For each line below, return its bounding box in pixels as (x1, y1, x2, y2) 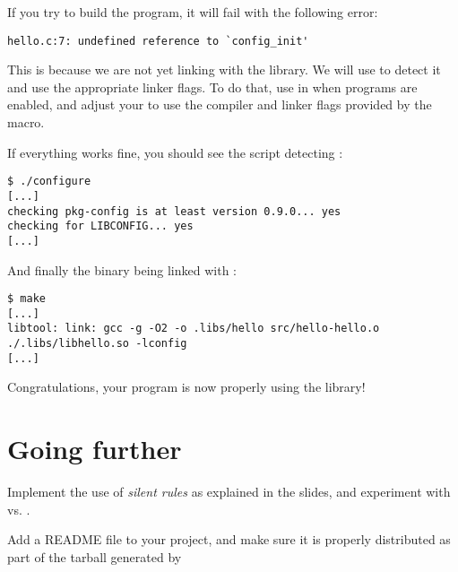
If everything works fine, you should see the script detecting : (7, 143, 343, 161)
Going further (7, 430, 182, 467)
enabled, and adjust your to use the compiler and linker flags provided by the (7, 95, 432, 114)
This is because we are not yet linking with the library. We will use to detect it (7, 60, 441, 79)
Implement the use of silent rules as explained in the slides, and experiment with (7, 482, 451, 501)
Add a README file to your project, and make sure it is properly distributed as (7, 530, 451, 549)
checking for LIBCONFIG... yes (7, 220, 194, 233)
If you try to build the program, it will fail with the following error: (7, 3, 378, 21)
